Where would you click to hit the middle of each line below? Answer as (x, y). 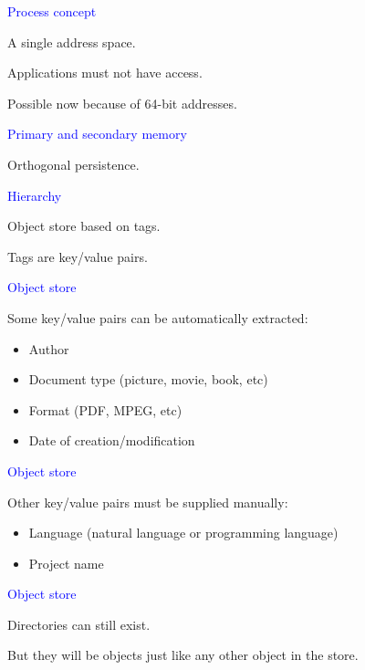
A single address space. (72, 42)
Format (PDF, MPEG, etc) (105, 409)
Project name (66, 563)
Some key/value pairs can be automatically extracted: (158, 317)
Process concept (52, 11)
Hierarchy (35, 195)
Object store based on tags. (84, 226)
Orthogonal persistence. (73, 164)
